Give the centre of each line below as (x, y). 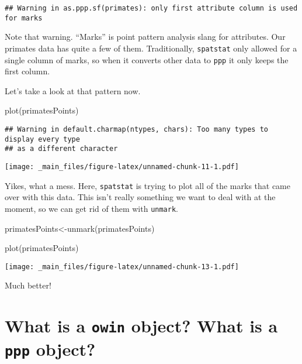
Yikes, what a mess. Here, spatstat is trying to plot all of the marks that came (148, 185)
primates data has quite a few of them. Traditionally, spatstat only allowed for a (151, 48)
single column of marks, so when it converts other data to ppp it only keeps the (147, 59)
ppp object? (50, 349)
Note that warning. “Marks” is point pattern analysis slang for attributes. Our (145, 37)
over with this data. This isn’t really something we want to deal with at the (140, 197)
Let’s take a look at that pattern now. (73, 90)
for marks (24, 18)
